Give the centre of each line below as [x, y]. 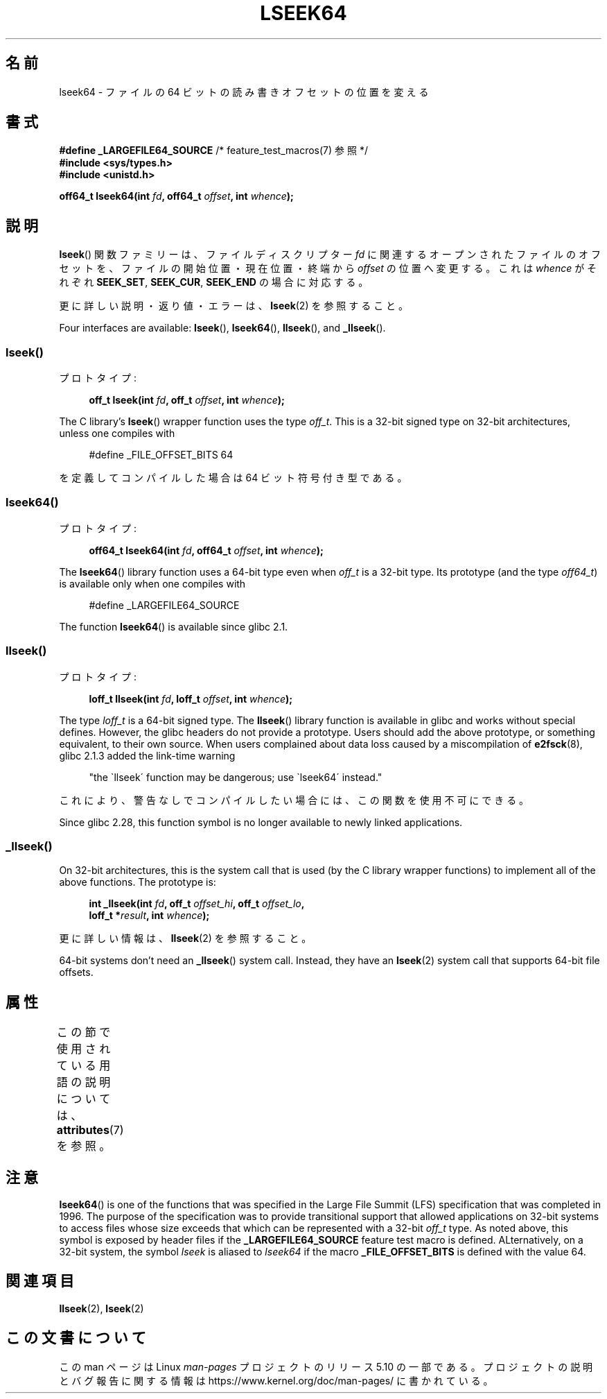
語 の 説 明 [83, 1082]
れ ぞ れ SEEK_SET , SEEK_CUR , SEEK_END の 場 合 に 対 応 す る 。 [214, 282]
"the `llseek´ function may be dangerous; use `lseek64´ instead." [236, 777]
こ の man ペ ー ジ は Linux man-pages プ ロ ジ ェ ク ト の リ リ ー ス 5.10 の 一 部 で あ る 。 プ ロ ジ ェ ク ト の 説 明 [326, 1366]
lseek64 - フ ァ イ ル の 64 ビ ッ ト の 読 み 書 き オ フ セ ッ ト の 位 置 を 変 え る [244, 92]
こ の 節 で [83, 1032]
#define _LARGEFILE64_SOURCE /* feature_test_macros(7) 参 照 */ [213, 151]
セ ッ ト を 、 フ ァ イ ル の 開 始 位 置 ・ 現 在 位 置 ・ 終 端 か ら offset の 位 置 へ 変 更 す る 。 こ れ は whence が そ [328, 268]
